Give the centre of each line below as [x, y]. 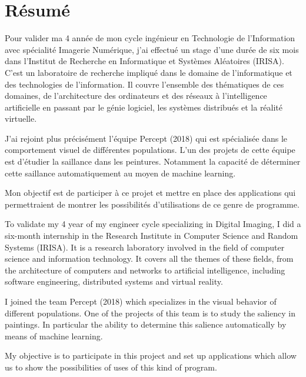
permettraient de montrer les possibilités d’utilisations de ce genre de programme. [152, 204]
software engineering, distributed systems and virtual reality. [114, 281]
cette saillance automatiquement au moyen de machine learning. [120, 173]
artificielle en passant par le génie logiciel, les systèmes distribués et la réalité [144, 107]
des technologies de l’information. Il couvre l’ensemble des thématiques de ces [144, 84]
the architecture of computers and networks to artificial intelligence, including [145, 270]
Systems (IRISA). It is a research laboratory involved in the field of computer [145, 247]
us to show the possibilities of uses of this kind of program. [111, 367]
